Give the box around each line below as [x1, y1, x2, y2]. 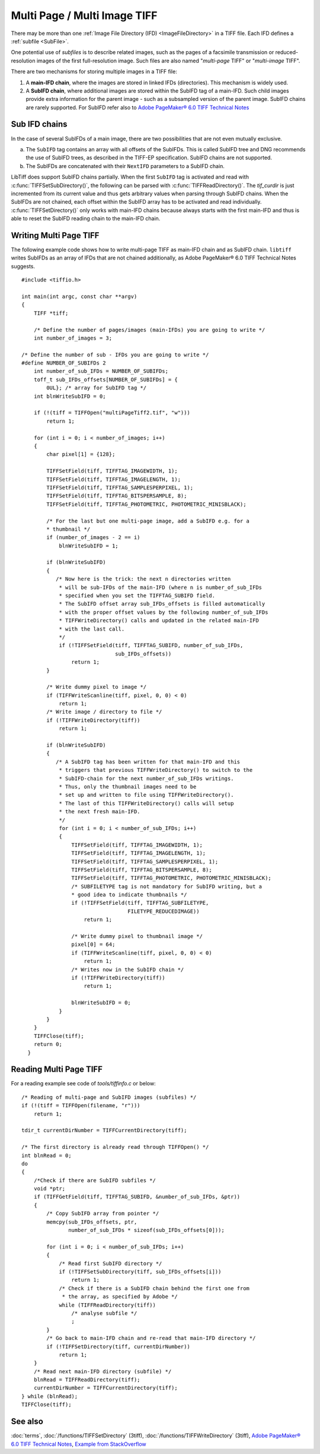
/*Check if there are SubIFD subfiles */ [33, 1177, 156, 1184]
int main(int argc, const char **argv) [21, 293, 137, 300]
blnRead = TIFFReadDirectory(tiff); [33, 1376, 140, 1383]
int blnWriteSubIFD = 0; [33, 392, 106, 400]
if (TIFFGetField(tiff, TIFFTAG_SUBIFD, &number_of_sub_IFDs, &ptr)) [33, 1193, 241, 1200]
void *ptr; [33, 1185, 66, 1192]
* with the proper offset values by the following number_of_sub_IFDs [59, 609, 268, 616]
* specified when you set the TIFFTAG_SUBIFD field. [59, 593, 216, 599]
